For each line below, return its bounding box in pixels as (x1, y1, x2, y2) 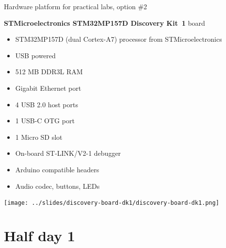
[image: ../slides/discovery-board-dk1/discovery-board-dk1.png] (4, 199, 219, 207)
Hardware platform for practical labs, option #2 (4, 1, 147, 11)
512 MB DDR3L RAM (15, 66, 83, 77)
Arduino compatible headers (15, 164, 99, 174)
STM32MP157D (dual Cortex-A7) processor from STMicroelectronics (15, 34, 222, 44)
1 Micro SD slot (15, 132, 63, 142)
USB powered (15, 50, 56, 60)
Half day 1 (4, 225, 75, 245)
